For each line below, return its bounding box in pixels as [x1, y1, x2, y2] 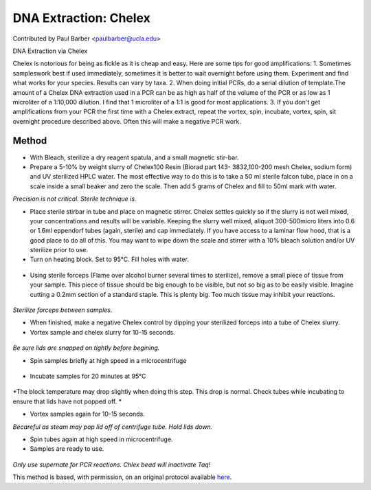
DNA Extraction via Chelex [12, 47, 88, 55]
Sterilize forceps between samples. [12, 306, 113, 314]
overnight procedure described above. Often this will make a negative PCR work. [12, 117, 242, 125]
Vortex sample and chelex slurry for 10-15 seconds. [30, 328, 175, 336]
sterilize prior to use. [30, 246, 89, 254]
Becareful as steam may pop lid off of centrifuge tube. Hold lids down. [12, 423, 213, 431]
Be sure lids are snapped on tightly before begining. [12, 344, 160, 352]
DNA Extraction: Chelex [12, 10, 150, 25]
